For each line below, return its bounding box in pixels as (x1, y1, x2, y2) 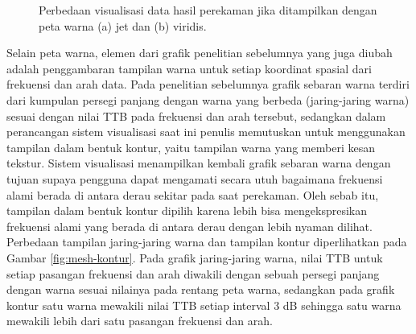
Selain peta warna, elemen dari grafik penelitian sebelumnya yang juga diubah (6, 44, 393, 61)
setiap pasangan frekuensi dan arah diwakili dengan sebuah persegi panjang (6, 265, 380, 282)
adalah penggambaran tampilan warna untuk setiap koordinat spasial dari (6, 60, 372, 76)
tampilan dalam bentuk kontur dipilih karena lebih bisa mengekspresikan (6, 202, 368, 219)
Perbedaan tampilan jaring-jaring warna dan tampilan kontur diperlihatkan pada (6, 233, 407, 250)
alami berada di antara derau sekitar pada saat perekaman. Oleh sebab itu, (6, 186, 379, 203)
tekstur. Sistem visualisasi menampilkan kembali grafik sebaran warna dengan (6, 155, 391, 171)
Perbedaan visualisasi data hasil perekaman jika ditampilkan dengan (39, 2, 377, 18)
